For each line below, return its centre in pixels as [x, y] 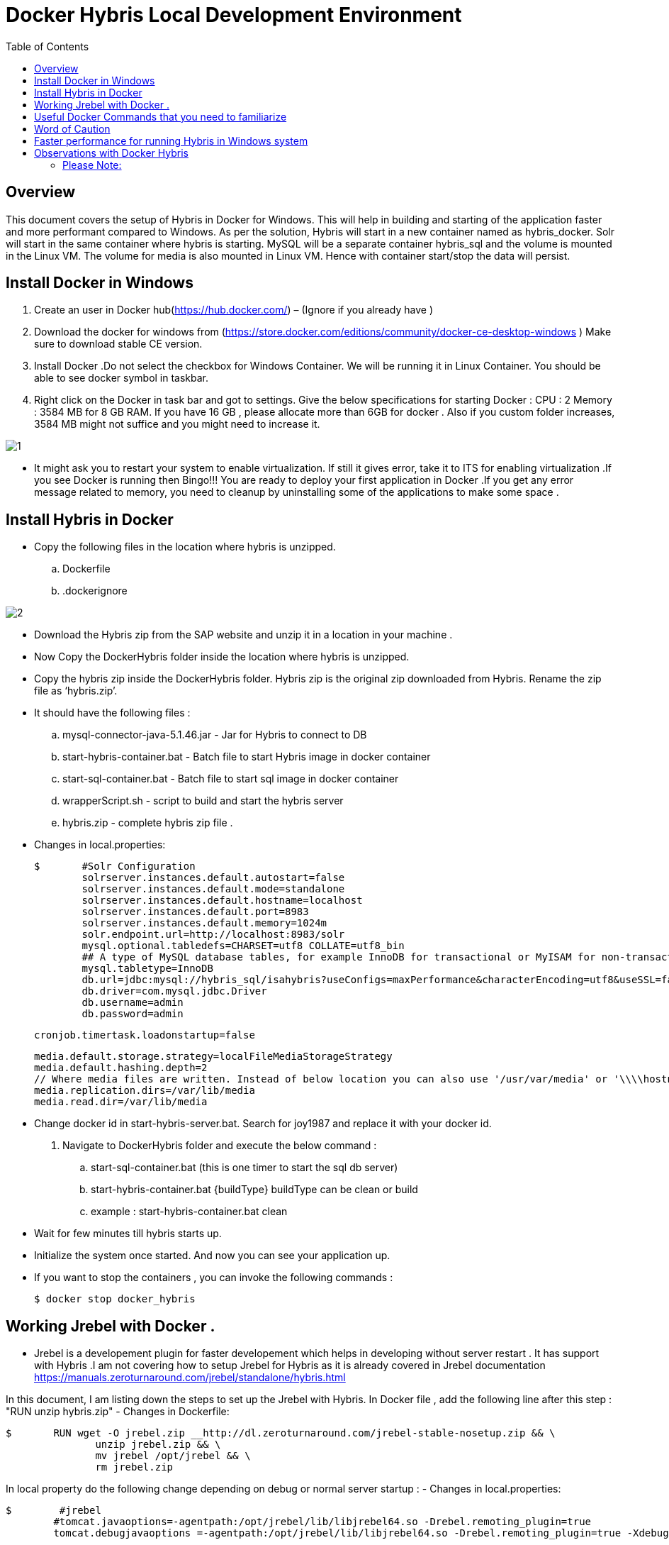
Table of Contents [47, 46]
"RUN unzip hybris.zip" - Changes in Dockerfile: [118, 1412]
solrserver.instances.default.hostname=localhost [222, 901]
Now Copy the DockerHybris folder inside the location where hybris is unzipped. [222, 657]
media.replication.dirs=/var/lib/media [145, 1091]
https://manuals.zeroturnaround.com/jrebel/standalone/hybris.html [190, 1378]
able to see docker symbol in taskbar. [122, 378]
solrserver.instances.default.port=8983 [195, 912]
